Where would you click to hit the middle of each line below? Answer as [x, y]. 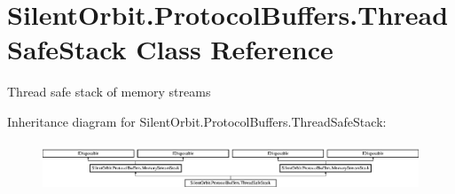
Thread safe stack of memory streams [109, 92]
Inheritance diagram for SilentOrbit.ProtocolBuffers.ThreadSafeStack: [197, 121]
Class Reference [235, 49]
